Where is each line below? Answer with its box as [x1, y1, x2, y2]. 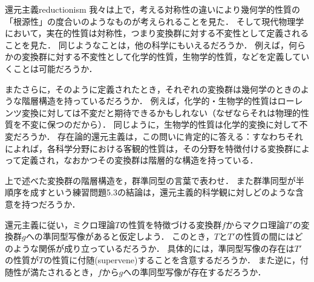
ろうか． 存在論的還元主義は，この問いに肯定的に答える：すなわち [21, 130, 286, 142]
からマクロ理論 [226, 218, 286, 231]
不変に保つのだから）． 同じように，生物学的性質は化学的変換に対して [21, 118, 299, 131]
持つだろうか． [21, 197, 80, 210]
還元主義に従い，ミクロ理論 [5, 218, 115, 231]
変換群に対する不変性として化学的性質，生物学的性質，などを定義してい [21, 50, 310, 63]
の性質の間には [235, 230, 295, 243]
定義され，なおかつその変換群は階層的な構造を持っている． [21, 154, 258, 166]
